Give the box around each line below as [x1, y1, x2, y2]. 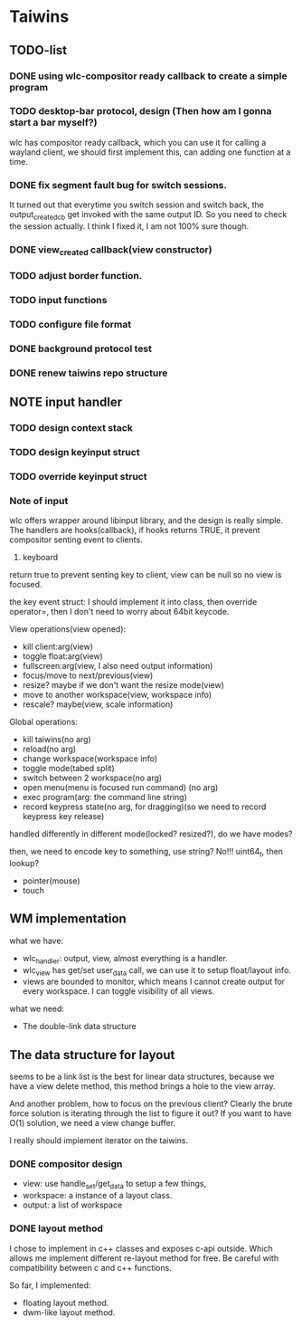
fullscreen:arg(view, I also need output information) [22, 661, 213, 672]
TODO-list [9, 43, 68, 58]
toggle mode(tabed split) [22, 763, 115, 774]
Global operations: [9, 717, 79, 728]
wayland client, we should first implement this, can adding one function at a [9, 147, 291, 158]
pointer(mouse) [22, 875, 80, 886]
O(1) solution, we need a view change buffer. [9, 1118, 176, 1129]
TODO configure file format [9, 318, 132, 330]
